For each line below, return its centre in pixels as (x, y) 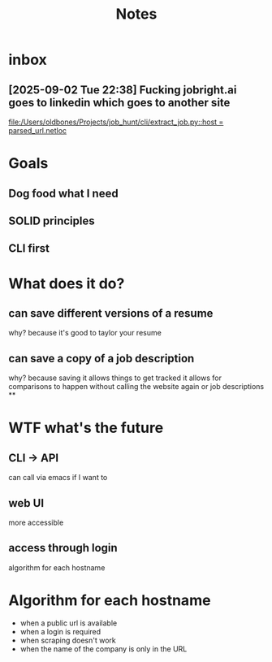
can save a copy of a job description (101, 358)
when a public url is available (69, 623)
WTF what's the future (86, 428)
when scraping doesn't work (68, 640)
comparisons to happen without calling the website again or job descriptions (136, 387)
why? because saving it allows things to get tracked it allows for (115, 378)
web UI (26, 503)
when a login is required (60, 631)
